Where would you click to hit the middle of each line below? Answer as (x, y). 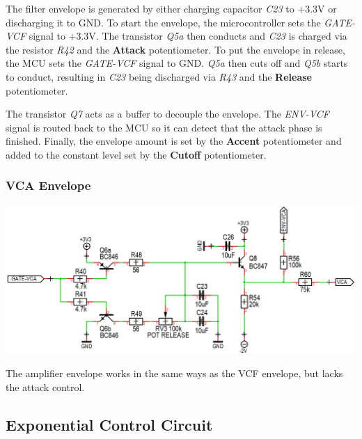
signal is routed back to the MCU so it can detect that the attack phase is (164, 127)
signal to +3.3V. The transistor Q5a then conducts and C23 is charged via (188, 36)
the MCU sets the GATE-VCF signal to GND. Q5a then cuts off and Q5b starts (177, 63)
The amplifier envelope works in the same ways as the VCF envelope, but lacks (174, 373)
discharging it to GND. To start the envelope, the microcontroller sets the (163, 22)
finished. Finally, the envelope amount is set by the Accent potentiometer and (174, 141)
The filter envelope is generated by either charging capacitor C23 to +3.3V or (171, 8)
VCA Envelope (48, 185)
